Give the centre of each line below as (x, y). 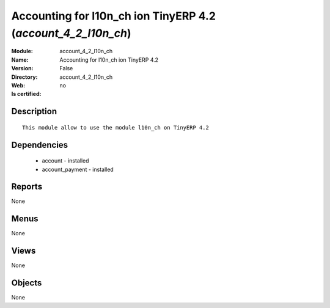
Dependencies (40, 145)
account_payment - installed (78, 169)
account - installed (65, 161)
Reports (27, 187)
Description (34, 112)
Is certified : (26, 94)
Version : (22, 68)
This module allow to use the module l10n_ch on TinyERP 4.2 (116, 127)
